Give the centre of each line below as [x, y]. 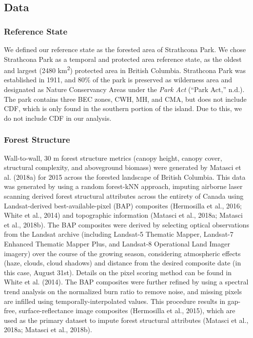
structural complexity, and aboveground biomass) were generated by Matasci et [123, 167]
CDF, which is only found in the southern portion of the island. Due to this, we [123, 108]
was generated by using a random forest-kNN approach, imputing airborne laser [123, 186]
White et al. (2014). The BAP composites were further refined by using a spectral [126, 282]
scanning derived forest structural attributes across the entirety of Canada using [124, 196]
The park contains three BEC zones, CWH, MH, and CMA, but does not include [125, 99]
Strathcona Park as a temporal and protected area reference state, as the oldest [123, 59]
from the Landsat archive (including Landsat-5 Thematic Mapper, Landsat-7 [119, 234]
